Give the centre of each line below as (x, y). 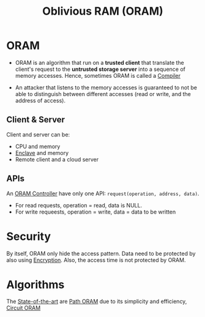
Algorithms (35, 284)
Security (28, 236)
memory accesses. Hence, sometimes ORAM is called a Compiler (98, 75)
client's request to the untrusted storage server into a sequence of (100, 69)
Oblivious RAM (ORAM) (103, 11)
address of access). (40, 100)
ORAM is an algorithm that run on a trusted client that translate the (100, 62)
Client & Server (36, 120)
